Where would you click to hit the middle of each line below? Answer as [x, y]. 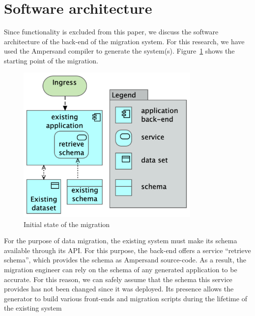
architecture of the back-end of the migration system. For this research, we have [124, 41]
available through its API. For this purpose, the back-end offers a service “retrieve [127, 250]
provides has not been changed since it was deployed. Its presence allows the [119, 289]
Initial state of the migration [67, 224]
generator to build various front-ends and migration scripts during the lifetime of [126, 298]
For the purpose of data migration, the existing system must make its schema [121, 241]
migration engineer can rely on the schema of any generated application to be [121, 269]
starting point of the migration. [51, 60]
